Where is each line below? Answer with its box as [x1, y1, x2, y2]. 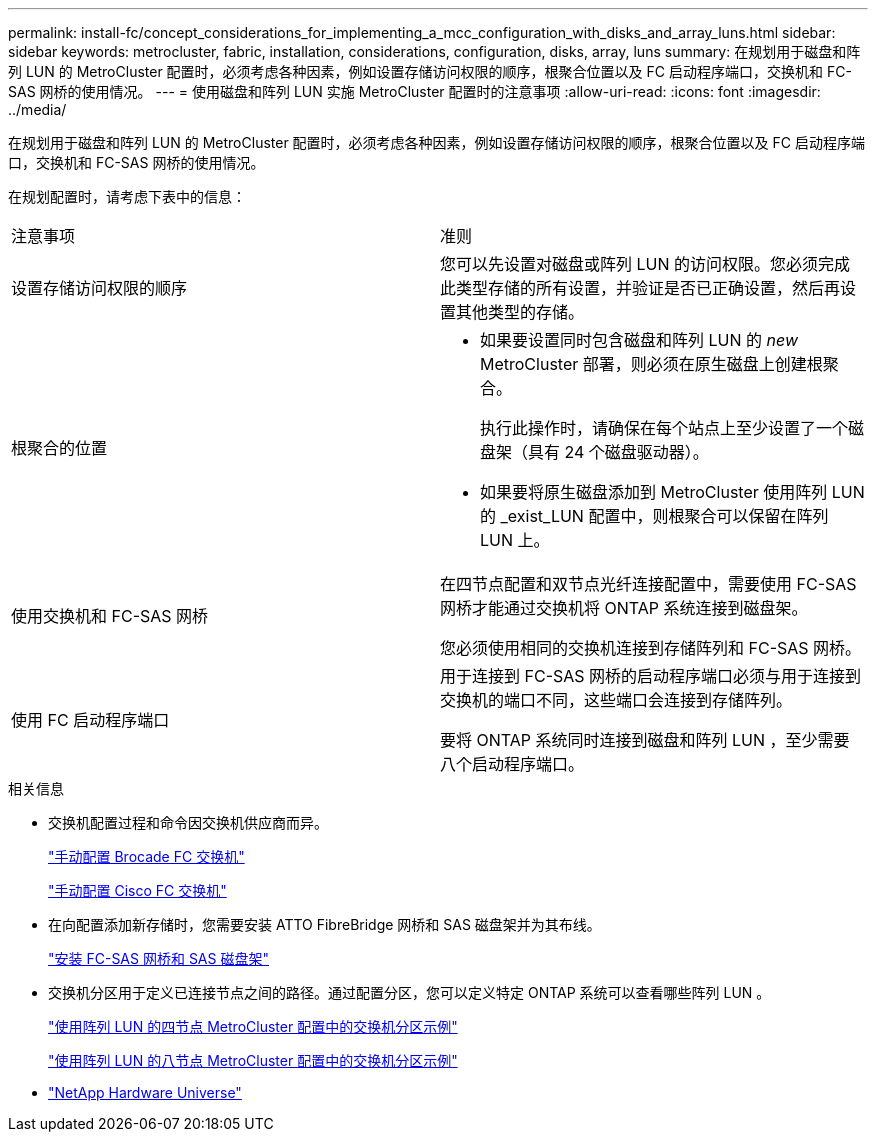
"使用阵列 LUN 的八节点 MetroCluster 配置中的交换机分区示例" [48, 1052, 458, 1069]
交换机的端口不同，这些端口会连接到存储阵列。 [440, 690, 793, 710]
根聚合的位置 [11, 438, 108, 458]
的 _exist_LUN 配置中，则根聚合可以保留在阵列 [480, 506, 829, 526]
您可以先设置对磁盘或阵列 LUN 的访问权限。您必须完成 [440, 254, 851, 274]
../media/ [8, 101, 67, 118]
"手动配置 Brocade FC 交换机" [48, 848, 245, 865]
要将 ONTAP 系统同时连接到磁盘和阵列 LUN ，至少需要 [440, 730, 850, 750]
